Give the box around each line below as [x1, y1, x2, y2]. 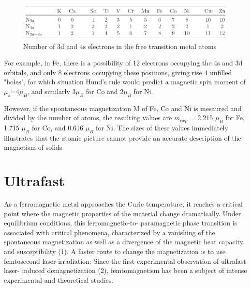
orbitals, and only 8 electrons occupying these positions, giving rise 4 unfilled [4, 67, 232, 77]
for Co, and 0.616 [31, 122, 84, 132]
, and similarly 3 [27, 86, 76, 96]
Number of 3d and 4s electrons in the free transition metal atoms [23, 41, 217, 51]
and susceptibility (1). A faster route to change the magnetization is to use [4, 246, 226, 256]
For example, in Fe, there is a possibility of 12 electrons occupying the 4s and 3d [4, 57, 243, 67]
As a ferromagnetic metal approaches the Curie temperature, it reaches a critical [4, 199, 243, 209]
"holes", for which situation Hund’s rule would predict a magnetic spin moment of [4, 77, 246, 87]
